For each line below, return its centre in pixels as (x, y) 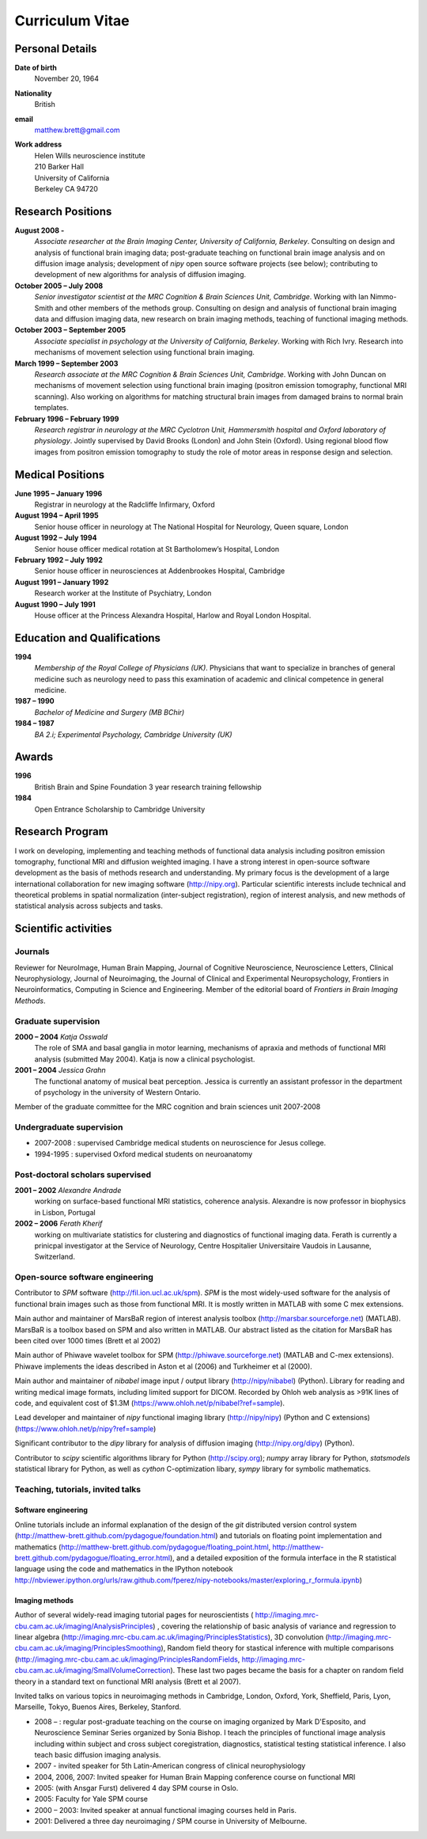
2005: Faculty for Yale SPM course (91, 1799)
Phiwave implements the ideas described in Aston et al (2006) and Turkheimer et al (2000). (163, 1366)
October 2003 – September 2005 (70, 330)
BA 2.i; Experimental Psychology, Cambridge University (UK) (133, 734)
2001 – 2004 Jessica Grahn (60, 1070)
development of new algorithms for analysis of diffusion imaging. (140, 275)
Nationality (33, 93)
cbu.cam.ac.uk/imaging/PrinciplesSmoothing (88, 1648)
